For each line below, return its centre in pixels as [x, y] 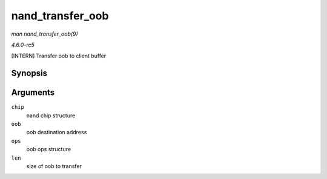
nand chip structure [51, 116]
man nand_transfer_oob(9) [45, 34]
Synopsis [29, 73]
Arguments [33, 93]
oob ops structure [49, 149]
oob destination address [57, 132]
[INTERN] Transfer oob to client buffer [59, 56]
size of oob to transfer [54, 166]
